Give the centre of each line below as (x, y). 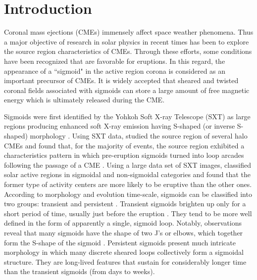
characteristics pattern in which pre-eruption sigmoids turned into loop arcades (124, 155)
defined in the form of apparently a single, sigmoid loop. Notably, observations (123, 223)
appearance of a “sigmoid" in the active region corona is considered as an (115, 70)
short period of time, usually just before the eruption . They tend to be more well (128, 213)
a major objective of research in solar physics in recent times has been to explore (127, 41)
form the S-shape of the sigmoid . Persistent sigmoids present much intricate (120, 242)
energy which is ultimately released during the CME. (84, 100)
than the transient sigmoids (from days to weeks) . (79, 271)
